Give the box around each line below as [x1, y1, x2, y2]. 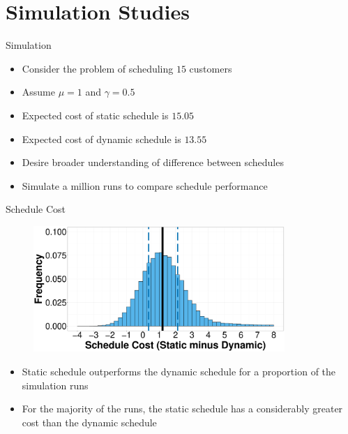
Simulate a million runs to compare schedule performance [22, 178, 268, 193]
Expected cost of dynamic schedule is [22, 131, 181, 146]
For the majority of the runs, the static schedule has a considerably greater [22, 401, 343, 416]
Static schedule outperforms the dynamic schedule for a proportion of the [22, 364, 336, 379]
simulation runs [22, 377, 89, 392]
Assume [22, 84, 55, 99]
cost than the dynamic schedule [22, 414, 157, 429]
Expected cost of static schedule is [22, 107, 169, 122]
